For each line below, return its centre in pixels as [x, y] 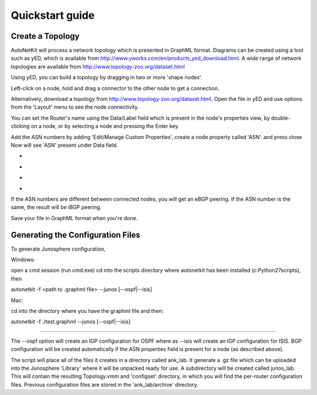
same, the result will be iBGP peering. [56, 207]
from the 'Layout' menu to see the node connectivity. [75, 107]
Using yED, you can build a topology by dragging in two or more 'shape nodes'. [107, 77]
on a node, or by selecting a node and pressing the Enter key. [105, 126]
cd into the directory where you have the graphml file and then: [87, 310]
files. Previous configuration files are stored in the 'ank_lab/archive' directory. [105, 384]
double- [281, 118]
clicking [20, 126]
